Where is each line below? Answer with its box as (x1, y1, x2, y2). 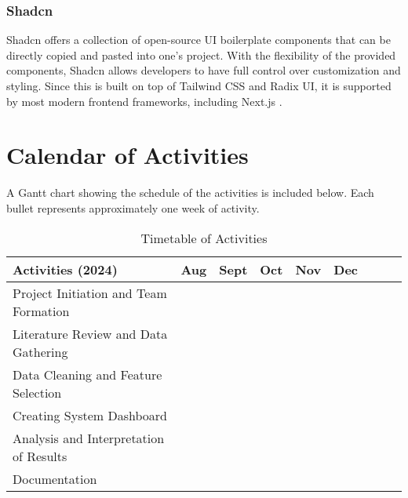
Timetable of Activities (140, 228, 268, 247)
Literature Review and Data (13, 324, 168, 343)
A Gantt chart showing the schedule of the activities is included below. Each (6, 184, 374, 201)
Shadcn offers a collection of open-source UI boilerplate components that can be (6, 31, 391, 48)
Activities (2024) (13, 260, 118, 278)
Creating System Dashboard (13, 405, 167, 424)
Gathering (13, 342, 68, 361)
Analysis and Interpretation (13, 428, 165, 447)
